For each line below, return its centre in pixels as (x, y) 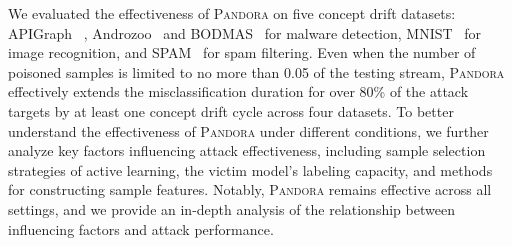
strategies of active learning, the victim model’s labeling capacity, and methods (250, 169)
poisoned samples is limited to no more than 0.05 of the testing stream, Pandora (256, 71)
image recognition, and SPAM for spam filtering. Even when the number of (242, 52)
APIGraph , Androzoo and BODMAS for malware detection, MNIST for (245, 32)
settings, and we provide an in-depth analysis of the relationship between (231, 208)
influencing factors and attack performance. (141, 228)
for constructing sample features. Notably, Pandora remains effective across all (250, 189)
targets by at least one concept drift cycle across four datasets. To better (231, 110)
